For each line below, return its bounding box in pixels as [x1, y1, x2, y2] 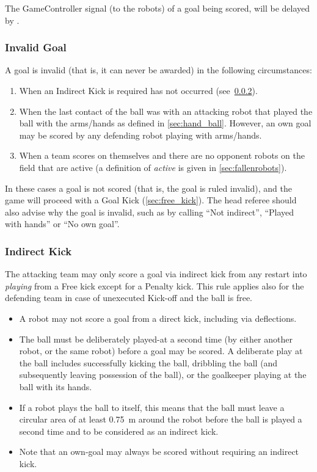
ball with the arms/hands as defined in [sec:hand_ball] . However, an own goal [19, 117, 312, 129]
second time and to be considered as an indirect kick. [19, 424, 219, 437]
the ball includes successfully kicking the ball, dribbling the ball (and [19, 356, 278, 369]
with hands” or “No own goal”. [5, 217, 120, 230]
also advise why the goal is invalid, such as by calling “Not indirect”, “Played [5, 205, 294, 218]
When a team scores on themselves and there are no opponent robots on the [19, 149, 305, 162]
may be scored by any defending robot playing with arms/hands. [19, 128, 262, 141]
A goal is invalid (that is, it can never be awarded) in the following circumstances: [5, 64, 312, 76]
